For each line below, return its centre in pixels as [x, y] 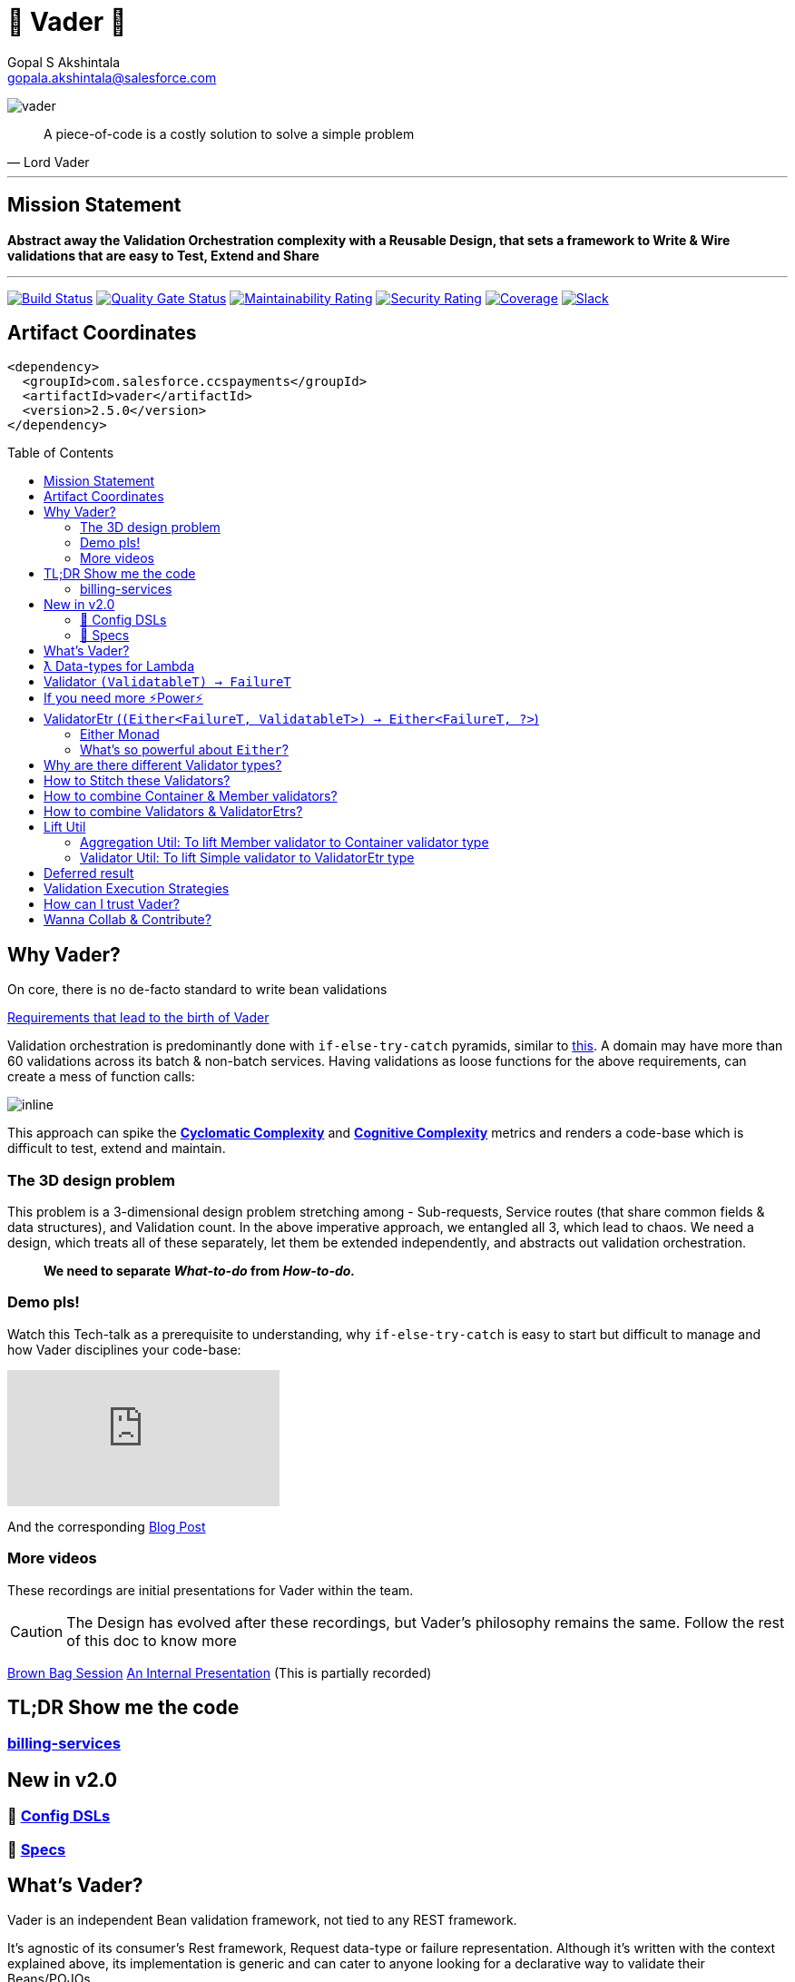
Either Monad [120, 735]
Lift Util [65, 827]
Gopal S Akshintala [64, 62]
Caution [37, 1631]
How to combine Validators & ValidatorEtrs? [173, 812]
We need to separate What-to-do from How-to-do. [200, 1271]
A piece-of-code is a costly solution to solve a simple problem [229, 133]
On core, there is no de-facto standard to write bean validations [197, 990]
